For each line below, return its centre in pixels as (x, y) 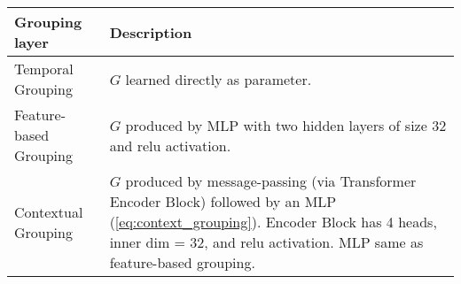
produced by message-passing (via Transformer (271, 181)
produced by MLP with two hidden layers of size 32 (286, 125)
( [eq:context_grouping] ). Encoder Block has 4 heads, (273, 222)
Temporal (44, 69)
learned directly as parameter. (219, 79)
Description (151, 32)
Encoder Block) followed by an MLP (223, 201)
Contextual (49, 211)
